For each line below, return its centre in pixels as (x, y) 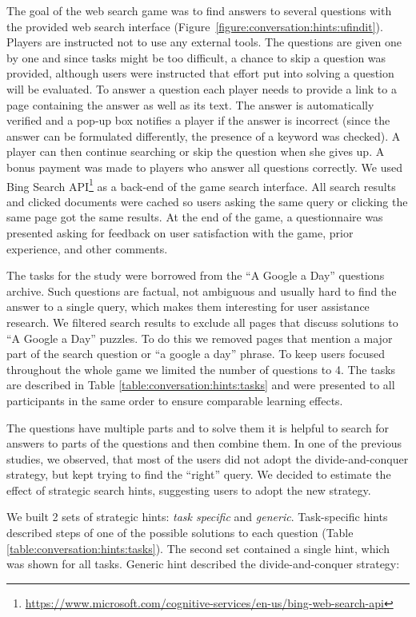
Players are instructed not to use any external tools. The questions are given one (204, 42)
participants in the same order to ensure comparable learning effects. (175, 400)
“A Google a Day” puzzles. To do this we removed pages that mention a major (200, 338)
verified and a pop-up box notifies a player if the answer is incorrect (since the (198, 120)
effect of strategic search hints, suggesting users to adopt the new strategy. (189, 490)
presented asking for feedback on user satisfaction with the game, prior (180, 232)
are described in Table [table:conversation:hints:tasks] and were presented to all (201, 385)
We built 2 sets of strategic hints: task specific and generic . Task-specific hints (197, 517)
